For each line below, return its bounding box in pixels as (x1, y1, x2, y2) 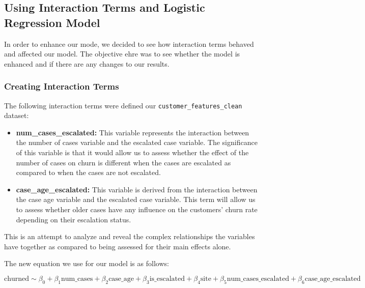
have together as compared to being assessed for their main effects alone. (4, 241, 231, 251)
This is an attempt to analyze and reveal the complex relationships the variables (4, 231, 255, 242)
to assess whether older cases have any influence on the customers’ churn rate (16, 204, 258, 214)
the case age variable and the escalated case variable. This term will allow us (16, 194, 256, 205)
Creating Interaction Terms (4, 80, 119, 93)
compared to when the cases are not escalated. (16, 167, 161, 178)
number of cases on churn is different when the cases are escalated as (16, 157, 231, 167)
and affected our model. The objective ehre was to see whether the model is (4, 48, 240, 59)
